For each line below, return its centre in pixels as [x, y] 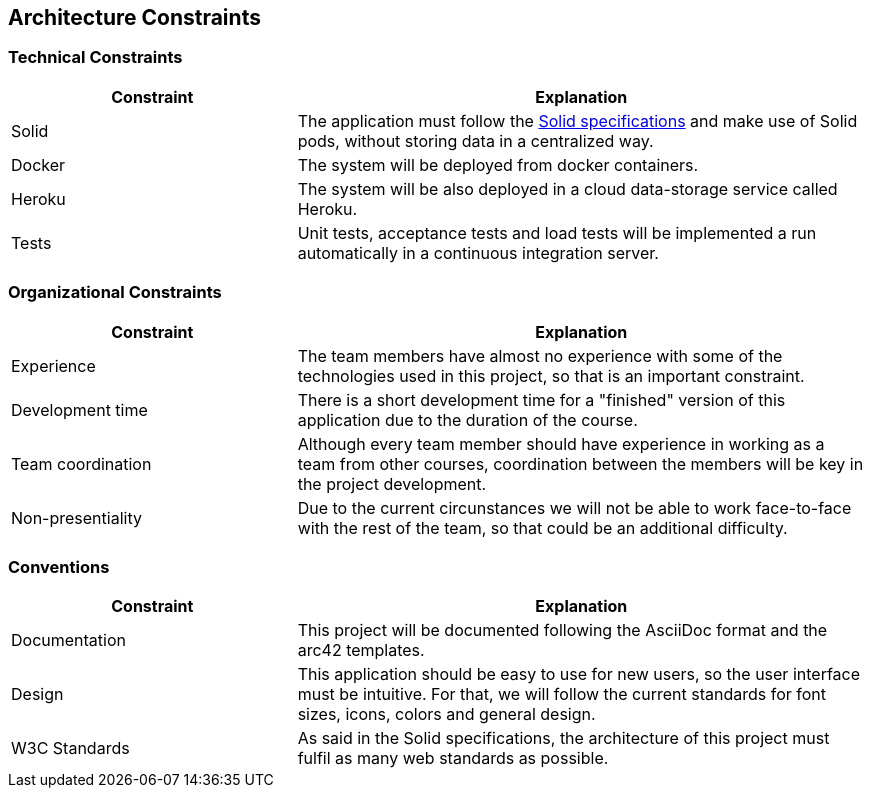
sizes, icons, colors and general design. [446, 714]
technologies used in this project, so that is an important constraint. [551, 375]
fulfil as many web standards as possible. [453, 758]
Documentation [68, 640]
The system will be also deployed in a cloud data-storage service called [567, 188]
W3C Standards [70, 748]
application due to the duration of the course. [467, 419]
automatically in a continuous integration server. [478, 252]
